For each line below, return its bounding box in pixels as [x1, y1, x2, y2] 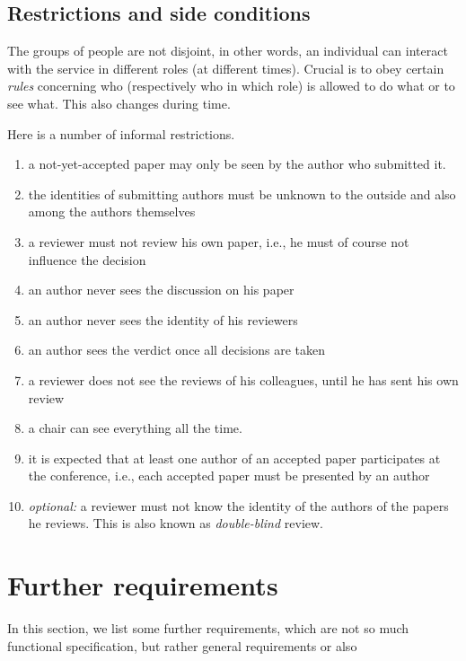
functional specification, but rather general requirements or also [7, 636, 357, 655]
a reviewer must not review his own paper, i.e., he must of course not [28, 232, 409, 251]
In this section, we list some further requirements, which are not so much [7, 619, 409, 638]
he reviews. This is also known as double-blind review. [28, 514, 323, 533]
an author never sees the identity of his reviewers [28, 310, 298, 329]
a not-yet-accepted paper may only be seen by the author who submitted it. [28, 154, 446, 173]
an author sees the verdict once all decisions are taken [28, 340, 325, 359]
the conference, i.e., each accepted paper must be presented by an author [28, 466, 430, 485]
